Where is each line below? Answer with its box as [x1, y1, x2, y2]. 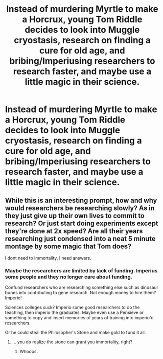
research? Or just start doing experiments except [5, 219, 158, 227]
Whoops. [19, 349, 38, 355]
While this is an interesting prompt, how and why [5, 196, 158, 204]
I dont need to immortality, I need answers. [5, 255, 92, 261]
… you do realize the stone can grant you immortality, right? [12, 339, 133, 345]
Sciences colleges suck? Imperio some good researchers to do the [5, 305, 140, 311]
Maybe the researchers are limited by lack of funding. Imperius [5, 267, 158, 274]
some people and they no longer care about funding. [5, 273, 133, 280]
